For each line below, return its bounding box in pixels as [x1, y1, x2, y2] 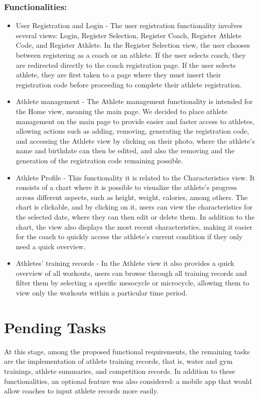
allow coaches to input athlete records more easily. [4, 385, 159, 396]
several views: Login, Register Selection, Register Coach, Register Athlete [16, 30, 242, 40]
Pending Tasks [4, 317, 106, 337]
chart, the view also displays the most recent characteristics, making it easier [16, 221, 252, 232]
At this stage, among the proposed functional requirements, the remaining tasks [4, 346, 250, 356]
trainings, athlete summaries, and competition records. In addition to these [4, 365, 235, 376]
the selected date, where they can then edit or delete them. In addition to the [16, 211, 255, 222]
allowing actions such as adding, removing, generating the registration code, [16, 126, 249, 136]
